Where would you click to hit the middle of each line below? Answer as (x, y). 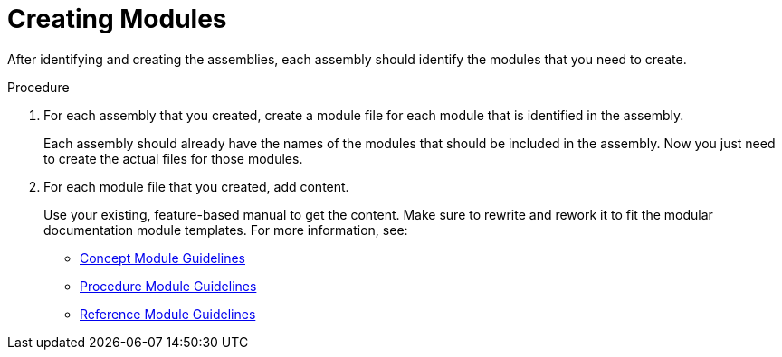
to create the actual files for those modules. (173, 158)
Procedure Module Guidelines (168, 286)
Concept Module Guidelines (162, 258)
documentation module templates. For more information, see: (226, 230)
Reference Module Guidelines (168, 314)
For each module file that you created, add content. (196, 186)
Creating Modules (117, 19)
